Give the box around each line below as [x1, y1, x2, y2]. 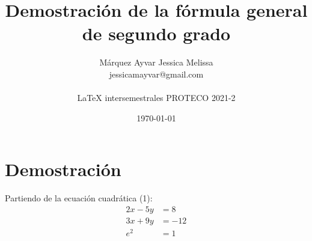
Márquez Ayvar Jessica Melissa [99, 56, 213, 69]
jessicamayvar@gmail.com [109, 67, 204, 80]
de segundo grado [82, 21, 231, 46]
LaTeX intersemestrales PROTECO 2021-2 [77, 91, 236, 104]
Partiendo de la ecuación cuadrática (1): [5, 192, 153, 204]
